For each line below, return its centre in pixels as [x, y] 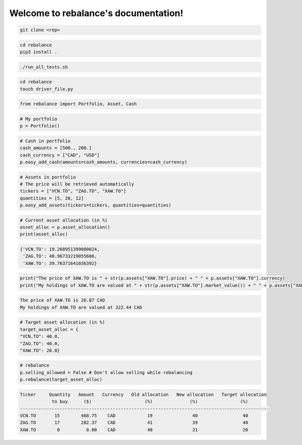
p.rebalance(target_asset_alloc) [61, 380]
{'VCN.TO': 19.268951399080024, [60, 249]
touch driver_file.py [47, 89]
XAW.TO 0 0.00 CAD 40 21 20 [134, 430]
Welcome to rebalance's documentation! [96, 13]
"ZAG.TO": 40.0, [40, 343]
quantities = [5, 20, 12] [52, 198]
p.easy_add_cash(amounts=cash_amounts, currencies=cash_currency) [103, 162]
